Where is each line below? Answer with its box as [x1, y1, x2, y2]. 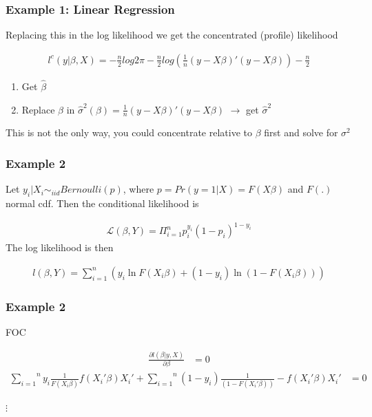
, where [123, 182, 154, 196]
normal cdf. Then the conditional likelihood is [6, 196, 199, 211]
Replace [21, 102, 55, 116]
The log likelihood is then [6, 240, 114, 255]
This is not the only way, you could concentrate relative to [6, 125, 252, 140]
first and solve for [264, 125, 338, 140]
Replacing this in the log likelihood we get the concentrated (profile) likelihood [6, 28, 338, 42]
